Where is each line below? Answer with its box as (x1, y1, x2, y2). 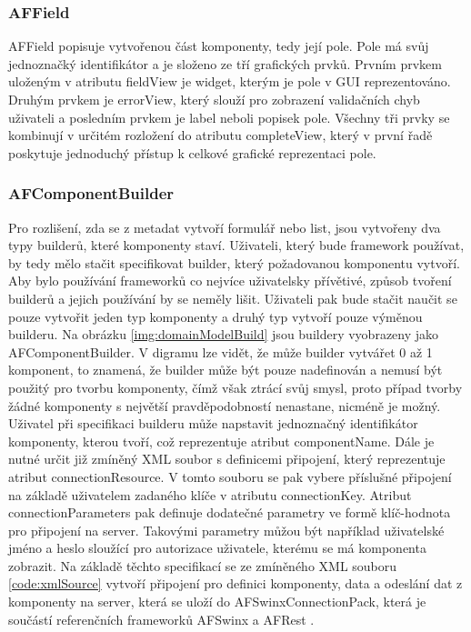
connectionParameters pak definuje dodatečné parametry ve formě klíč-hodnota (8, 503, 451, 522)
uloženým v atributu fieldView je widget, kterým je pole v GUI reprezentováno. (8, 72, 451, 91)
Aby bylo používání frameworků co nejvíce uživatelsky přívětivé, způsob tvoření (8, 271, 452, 290)
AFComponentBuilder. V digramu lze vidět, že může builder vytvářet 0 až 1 (8, 342, 433, 361)
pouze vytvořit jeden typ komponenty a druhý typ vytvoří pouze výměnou (8, 306, 423, 326)
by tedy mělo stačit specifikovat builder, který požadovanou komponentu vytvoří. (8, 253, 460, 272)
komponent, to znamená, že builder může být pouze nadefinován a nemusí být (8, 360, 443, 379)
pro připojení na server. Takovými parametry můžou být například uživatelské (8, 520, 445, 539)
